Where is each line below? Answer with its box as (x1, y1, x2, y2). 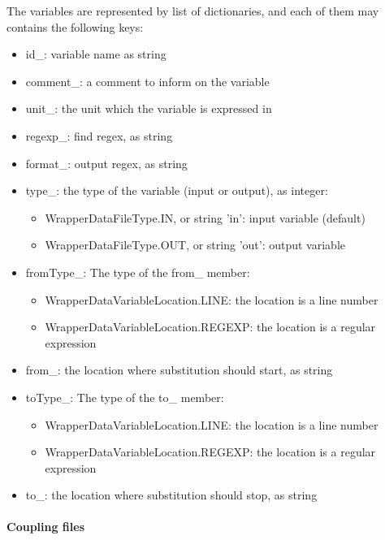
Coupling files (6, 518, 85, 535)
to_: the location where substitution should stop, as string (25, 486, 318, 503)
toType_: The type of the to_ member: (25, 388, 224, 405)
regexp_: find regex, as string (25, 127, 173, 144)
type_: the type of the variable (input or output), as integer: (25, 182, 328, 199)
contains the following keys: (6, 18, 144, 35)
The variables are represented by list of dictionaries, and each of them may (6, 2, 379, 19)
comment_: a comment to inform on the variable (25, 72, 270, 89)
